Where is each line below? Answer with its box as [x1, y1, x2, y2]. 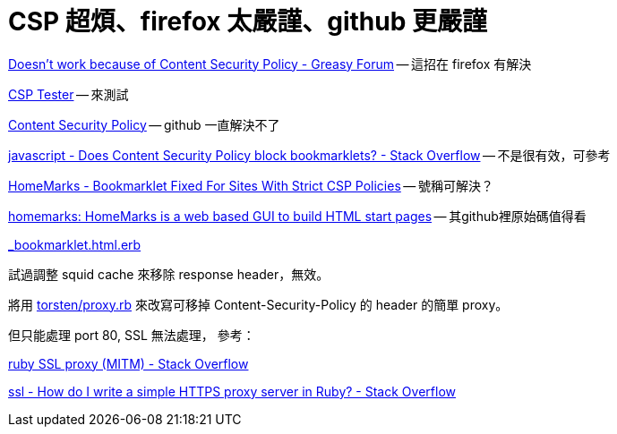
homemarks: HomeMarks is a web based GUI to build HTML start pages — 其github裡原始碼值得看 [8, 208, 587, 224]
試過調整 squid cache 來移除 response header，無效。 [8, 266, 330, 282]
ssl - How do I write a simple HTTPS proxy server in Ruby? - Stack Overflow [8, 383, 456, 399]
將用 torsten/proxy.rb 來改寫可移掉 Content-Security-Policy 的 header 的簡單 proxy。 [8, 296, 509, 312]
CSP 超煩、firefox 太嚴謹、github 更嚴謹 [8, 6, 487, 37]
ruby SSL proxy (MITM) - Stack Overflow [8, 355, 249, 371]
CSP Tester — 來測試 [8, 86, 129, 102]
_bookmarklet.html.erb [8, 236, 141, 252]
